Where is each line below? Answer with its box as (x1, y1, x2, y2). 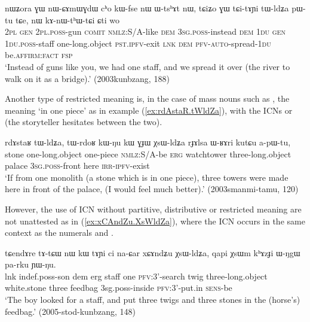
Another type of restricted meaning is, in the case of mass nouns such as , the (5, 92, 290, 105)
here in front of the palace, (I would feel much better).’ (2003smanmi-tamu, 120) (5, 183, 299, 195)
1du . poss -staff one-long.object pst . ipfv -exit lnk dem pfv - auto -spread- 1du (5, 37, 271, 49)
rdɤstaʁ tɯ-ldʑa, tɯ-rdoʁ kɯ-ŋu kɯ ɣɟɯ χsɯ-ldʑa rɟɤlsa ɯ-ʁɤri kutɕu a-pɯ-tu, (5, 135, 291, 148)
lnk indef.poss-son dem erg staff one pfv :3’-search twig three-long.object (5, 269, 268, 282)
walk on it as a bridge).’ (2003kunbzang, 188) (5, 72, 170, 84)
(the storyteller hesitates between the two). (5, 116, 162, 128)
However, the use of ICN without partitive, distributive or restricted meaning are (5, 202, 302, 215)
